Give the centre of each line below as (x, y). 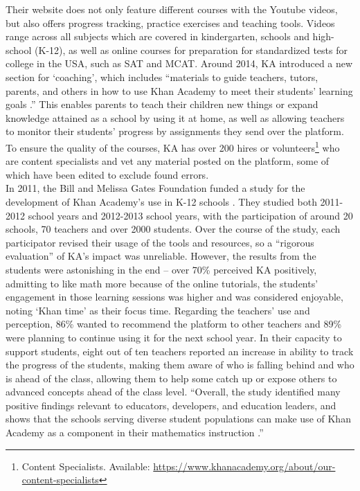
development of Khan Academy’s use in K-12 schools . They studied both (161, 201)
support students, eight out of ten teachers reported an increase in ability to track (180, 351)
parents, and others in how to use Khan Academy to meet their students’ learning (179, 90)
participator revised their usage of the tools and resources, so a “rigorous (160, 242)
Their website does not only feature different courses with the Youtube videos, (172, 9)
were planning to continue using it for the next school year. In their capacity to (174, 337)
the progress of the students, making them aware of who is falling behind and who (180, 365)
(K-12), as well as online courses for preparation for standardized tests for (191, 50)
